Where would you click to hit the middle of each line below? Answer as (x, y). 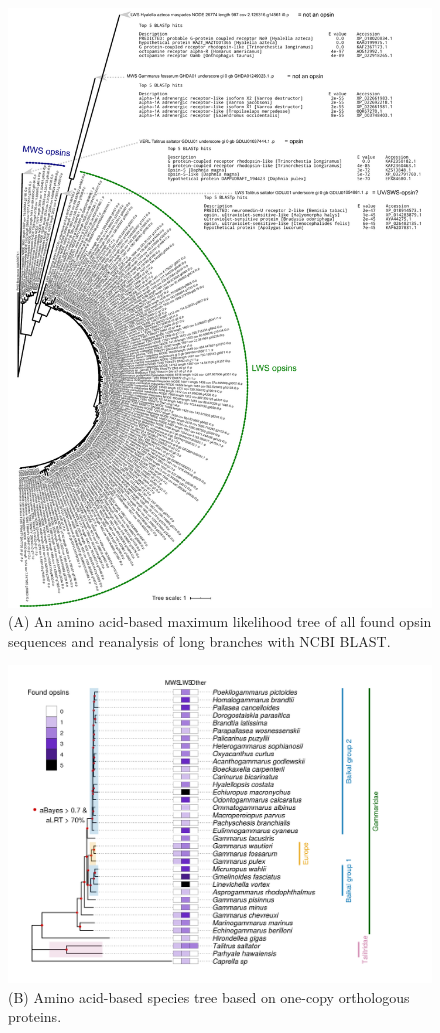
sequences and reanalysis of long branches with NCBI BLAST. (199, 640)
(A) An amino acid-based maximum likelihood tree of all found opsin (220, 621)
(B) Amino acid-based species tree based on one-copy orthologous (209, 996)
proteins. (35, 1016)
